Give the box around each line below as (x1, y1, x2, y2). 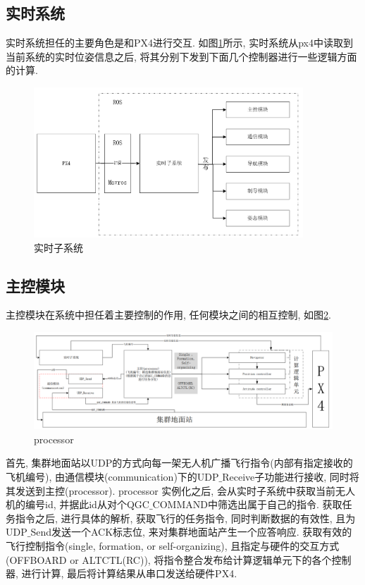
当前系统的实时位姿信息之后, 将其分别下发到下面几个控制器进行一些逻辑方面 (6, 49, 357, 63)
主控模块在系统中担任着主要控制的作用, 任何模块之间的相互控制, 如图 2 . (6, 307, 332, 322)
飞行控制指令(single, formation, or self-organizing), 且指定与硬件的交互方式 (6, 538, 340, 553)
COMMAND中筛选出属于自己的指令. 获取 (152, 497, 342, 512)
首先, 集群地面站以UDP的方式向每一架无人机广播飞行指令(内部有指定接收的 (6, 455, 353, 470)
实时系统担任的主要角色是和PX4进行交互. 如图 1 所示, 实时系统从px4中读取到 (6, 35, 353, 50)
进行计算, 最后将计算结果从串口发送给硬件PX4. (21, 566, 237, 581)
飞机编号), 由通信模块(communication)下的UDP (6, 469, 219, 484)
